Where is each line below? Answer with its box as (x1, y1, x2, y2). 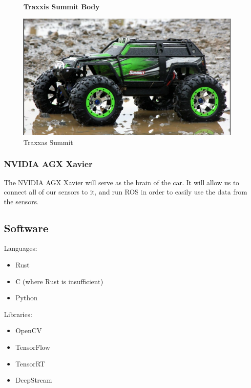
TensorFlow (15, 342, 50, 352)
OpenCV (15, 325, 42, 336)
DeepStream (15, 375, 52, 385)
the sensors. (4, 196, 39, 206)
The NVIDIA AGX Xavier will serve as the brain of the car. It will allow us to (4, 177, 239, 187)
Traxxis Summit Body (23, 1, 100, 11)
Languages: (4, 243, 37, 253)
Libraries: (4, 309, 32, 319)
